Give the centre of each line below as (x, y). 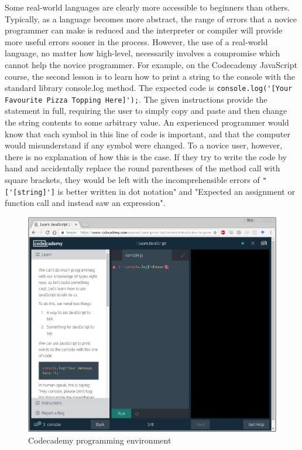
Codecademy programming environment (100, 440)
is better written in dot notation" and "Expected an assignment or (176, 191)
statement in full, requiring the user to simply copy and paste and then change (146, 111)
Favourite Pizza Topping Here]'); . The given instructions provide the (136, 99)
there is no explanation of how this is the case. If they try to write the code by (146, 156)
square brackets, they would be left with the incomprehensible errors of (132, 180)
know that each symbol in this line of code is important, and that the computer (147, 133)
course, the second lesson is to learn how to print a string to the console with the (150, 76)
